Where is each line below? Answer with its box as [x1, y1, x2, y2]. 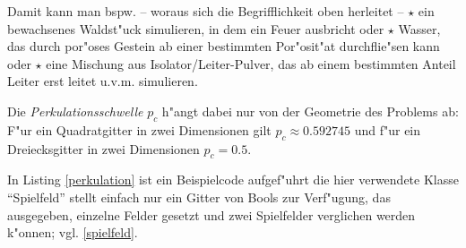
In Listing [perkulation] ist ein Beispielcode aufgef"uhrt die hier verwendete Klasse [7, 170, 459, 189]
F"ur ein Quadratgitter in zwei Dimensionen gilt [7, 120, 272, 139]
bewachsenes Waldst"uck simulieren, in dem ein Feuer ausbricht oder [7, 19, 384, 38]
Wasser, [398, 19, 441, 38]
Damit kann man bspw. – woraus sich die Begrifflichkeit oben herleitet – [7, 2, 404, 20]
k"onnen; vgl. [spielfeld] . [7, 223, 138, 242]
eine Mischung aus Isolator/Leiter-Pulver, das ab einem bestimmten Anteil [46, 54, 456, 73]
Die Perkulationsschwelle [7, 101, 143, 120]
